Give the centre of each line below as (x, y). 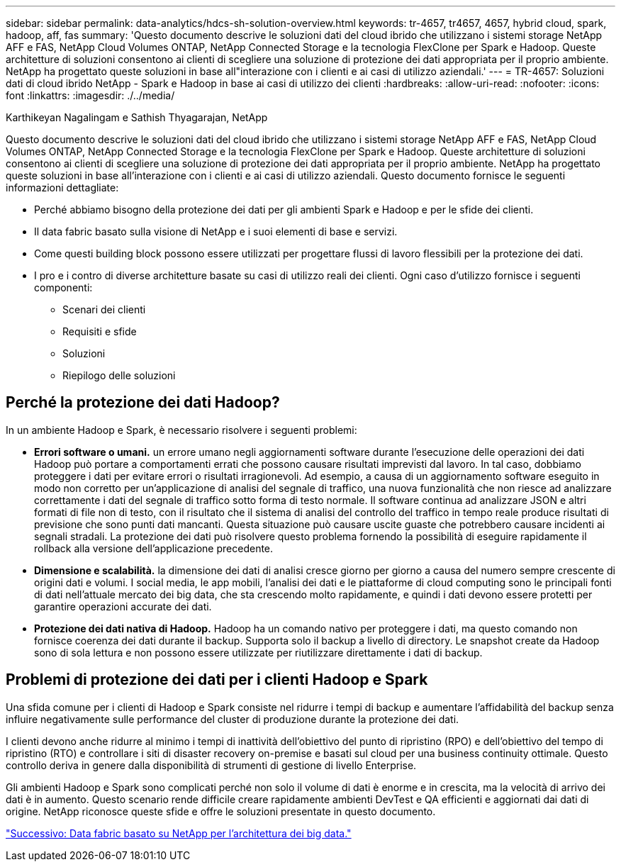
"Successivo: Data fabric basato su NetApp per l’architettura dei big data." (179, 833)
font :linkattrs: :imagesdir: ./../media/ (90, 95)
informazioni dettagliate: (62, 188)
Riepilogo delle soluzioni (119, 375)
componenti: (63, 287)
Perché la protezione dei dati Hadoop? (143, 403)
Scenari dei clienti (104, 309)
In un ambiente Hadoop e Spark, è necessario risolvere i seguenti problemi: (181, 430)
